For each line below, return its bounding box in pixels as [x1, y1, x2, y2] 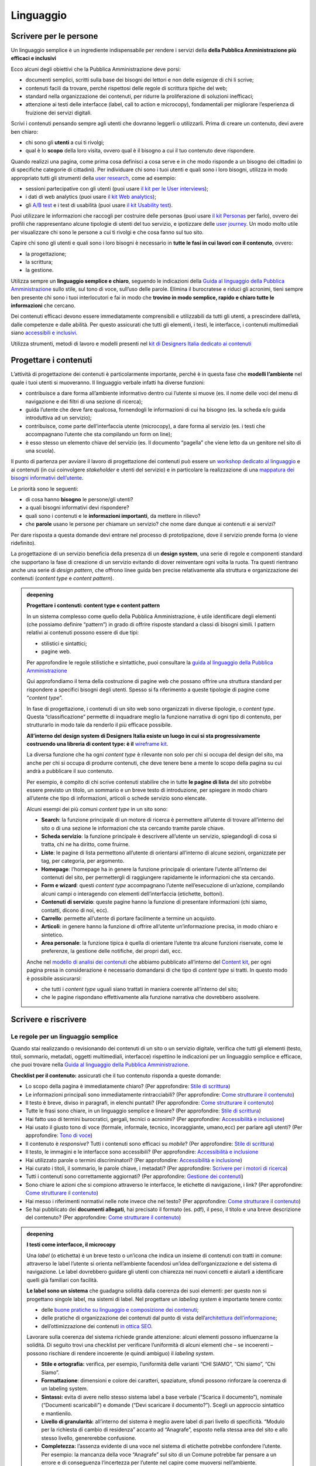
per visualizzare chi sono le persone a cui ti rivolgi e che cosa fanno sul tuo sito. [11, 229, 204, 236]
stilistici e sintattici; [41, 640, 87, 647]
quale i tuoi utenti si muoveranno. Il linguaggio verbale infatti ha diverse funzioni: [11, 379, 205, 386]
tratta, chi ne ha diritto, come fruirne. [41, 841, 130, 848]
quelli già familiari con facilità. [26, 1276, 98, 1284]
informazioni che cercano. [11, 302, 76, 309]
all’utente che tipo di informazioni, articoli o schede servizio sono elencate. [26, 795, 207, 802]
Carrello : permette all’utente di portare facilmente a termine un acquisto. [41, 915, 216, 922]
